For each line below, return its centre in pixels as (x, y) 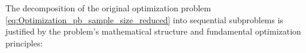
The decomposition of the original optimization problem (108, 8)
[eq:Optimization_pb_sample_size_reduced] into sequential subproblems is (145, 19)
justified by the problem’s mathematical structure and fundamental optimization (153, 31)
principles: (24, 43)
